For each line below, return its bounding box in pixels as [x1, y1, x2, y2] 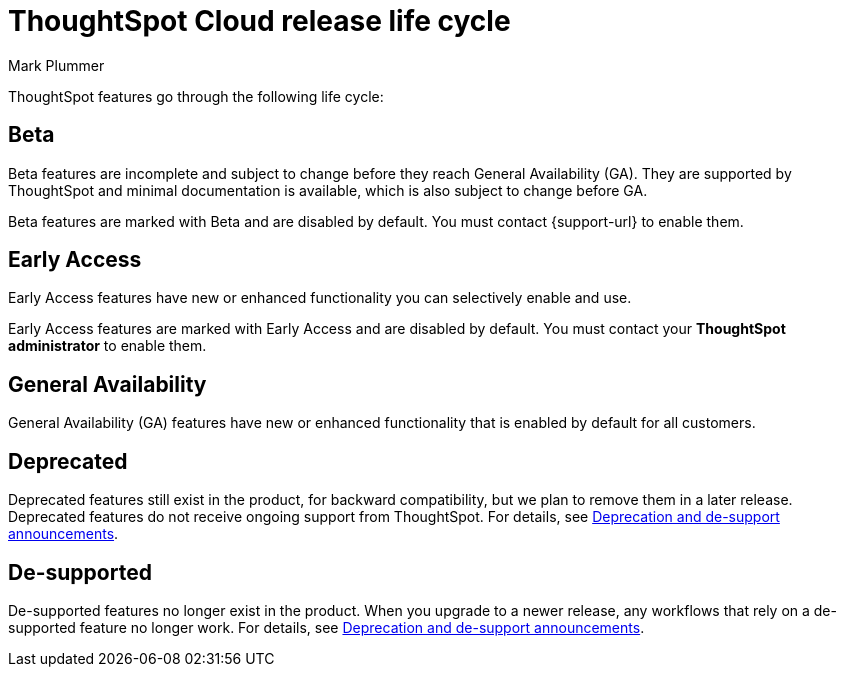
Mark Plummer [8, 56, 105, 74]
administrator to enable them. [8, 337, 207, 355]
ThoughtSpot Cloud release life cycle [8, 4, 511, 38]
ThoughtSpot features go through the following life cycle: [8, 87, 384, 105]
